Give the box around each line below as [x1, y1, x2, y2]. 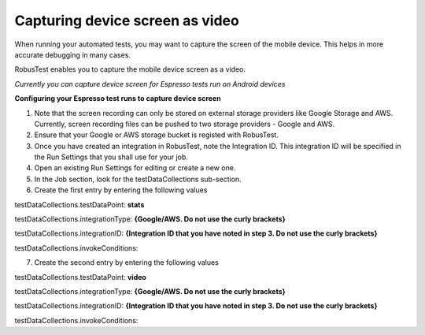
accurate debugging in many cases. [14, 50, 131, 59]
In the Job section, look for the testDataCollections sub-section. [34, 174, 242, 184]
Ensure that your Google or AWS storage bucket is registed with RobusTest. [34, 130, 279, 140]
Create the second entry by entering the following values [34, 258, 220, 267]
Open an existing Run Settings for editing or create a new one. [34, 163, 236, 173]
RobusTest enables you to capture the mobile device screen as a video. [14, 65, 246, 74]
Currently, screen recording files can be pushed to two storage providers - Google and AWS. [34, 119, 335, 128]
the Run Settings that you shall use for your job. [34, 152, 189, 162]
